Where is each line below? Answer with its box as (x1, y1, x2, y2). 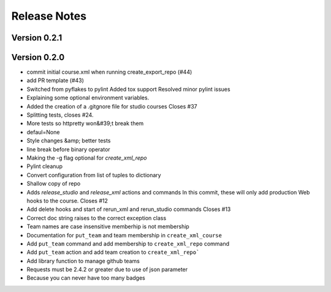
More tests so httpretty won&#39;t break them (26, 120, 144, 127)
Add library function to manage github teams (26, 257, 140, 264)
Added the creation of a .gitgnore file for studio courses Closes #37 (26, 102, 197, 110)
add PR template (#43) (26, 77, 84, 84)
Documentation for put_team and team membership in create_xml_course (26, 231, 222, 239)
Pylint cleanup (26, 163, 63, 170)
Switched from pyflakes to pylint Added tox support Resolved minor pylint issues (26, 85, 230, 93)
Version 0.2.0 (11, 52, 65, 63)
